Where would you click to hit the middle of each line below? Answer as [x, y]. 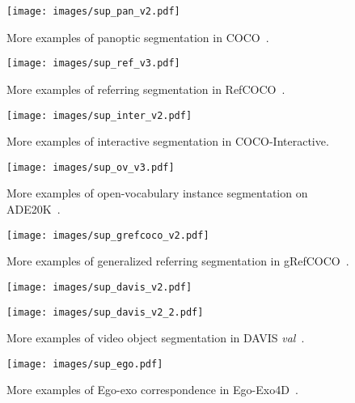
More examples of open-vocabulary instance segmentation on [157, 193]
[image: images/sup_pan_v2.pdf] [93, 11]
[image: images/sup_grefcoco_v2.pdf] [108, 235]
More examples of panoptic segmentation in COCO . [138, 37]
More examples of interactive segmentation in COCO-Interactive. [168, 141]
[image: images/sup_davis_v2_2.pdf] [105, 312]
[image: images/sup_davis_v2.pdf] [99, 287]
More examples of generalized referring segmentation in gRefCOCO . [178, 261]
